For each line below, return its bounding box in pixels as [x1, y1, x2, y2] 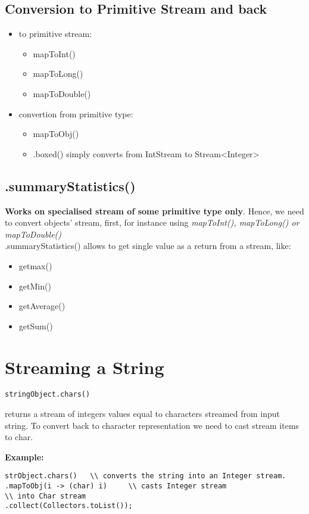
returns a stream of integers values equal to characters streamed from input [5, 407, 280, 420]
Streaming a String [5, 354, 164, 379]
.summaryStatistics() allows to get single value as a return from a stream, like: [5, 239, 291, 252]
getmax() [18, 259, 52, 272]
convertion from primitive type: [18, 107, 133, 120]
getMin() [18, 279, 51, 292]
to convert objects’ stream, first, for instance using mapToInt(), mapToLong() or [5, 216, 299, 229]
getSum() [18, 319, 53, 332]
